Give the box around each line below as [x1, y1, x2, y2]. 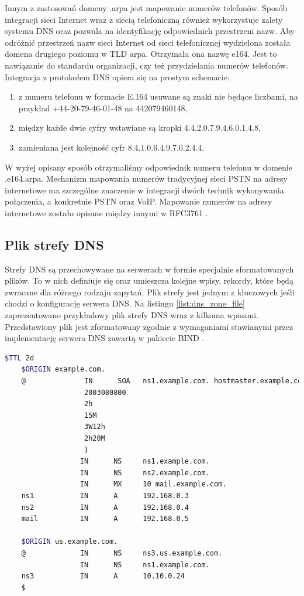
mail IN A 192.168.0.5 [21, 515, 189, 523]
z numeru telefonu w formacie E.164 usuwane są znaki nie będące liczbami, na [18, 90, 298, 103]
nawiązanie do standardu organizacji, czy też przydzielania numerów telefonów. [5, 59, 288, 71]
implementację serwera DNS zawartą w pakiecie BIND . [5, 332, 205, 344]
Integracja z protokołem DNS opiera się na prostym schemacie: [5, 70, 230, 83]
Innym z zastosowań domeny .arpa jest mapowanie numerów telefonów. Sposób [5, 2, 288, 13]
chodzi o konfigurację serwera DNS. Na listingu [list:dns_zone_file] [5, 297, 245, 309]
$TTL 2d [5, 353, 34, 362]
